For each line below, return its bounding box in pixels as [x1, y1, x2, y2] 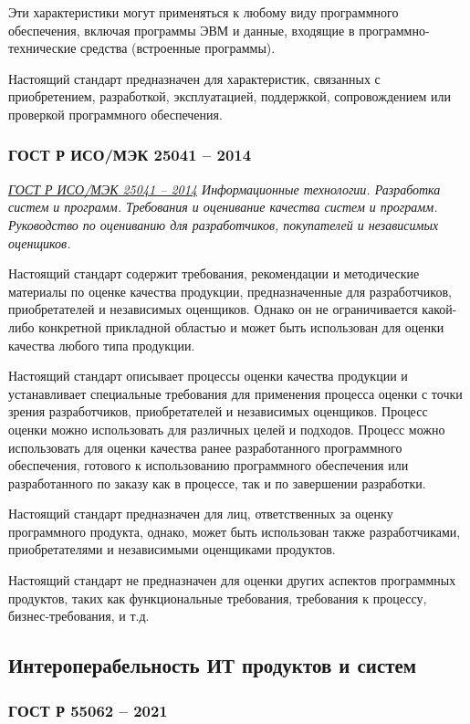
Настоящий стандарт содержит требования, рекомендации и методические [8, 264, 420, 283]
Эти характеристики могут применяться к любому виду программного [8, 3, 399, 21]
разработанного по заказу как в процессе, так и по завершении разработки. [8, 473, 426, 492]
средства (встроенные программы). [80, 38, 276, 58]
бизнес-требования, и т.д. [8, 606, 150, 625]
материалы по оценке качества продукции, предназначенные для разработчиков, [8, 281, 452, 300]
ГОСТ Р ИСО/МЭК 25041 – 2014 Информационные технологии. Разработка [8, 179, 441, 198]
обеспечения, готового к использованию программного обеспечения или [8, 456, 409, 475]
